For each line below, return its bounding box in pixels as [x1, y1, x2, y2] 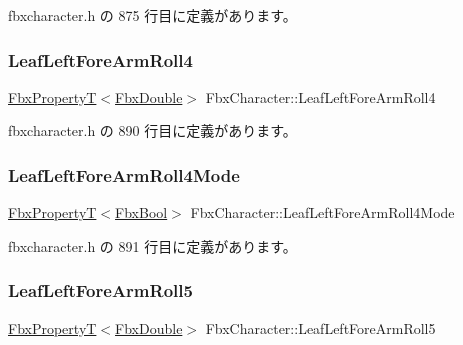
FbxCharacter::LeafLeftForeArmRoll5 [205, 317, 436, 338]
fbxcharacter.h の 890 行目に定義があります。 [8, 120, 297, 141]
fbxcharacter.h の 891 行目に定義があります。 [8, 235, 297, 256]
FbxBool [115, 202, 168, 223]
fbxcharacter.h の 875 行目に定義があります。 [8, 5, 297, 25]
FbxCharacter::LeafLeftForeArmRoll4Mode [190, 202, 455, 223]
